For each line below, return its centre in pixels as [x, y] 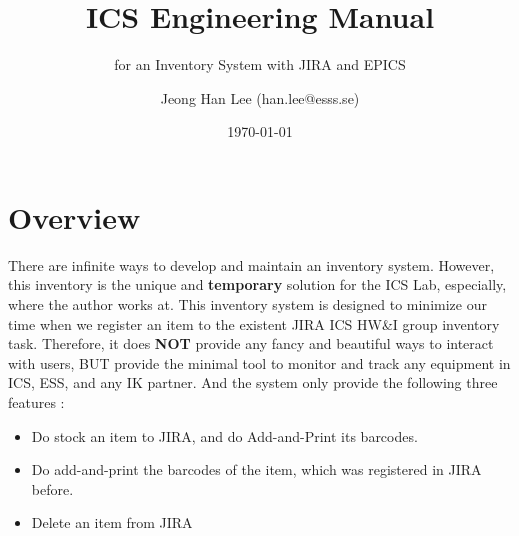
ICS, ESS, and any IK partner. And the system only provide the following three [253, 382]
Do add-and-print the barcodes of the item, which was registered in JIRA [256, 469]
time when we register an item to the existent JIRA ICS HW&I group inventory [254, 323]
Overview [74, 216]
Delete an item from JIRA [112, 522]
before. [52, 488]
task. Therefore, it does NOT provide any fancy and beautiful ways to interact [251, 343]
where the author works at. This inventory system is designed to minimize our [247, 304]
